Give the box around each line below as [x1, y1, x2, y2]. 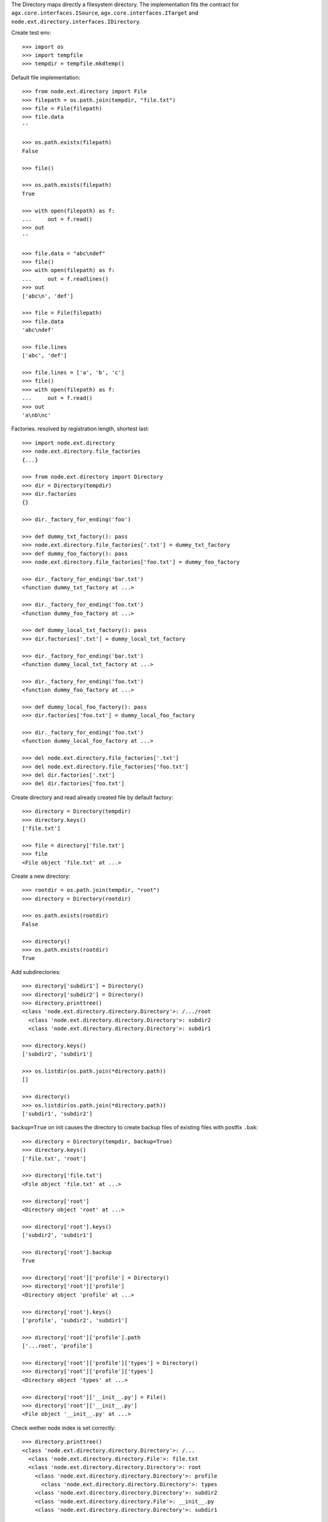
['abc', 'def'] [22, 352, 67, 359]
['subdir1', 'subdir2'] [22, 1110, 93, 1117]
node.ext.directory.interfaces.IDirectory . [11, 18, 142, 25]
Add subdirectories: [11, 968, 61, 975]
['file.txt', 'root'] [22, 1155, 86, 1162]
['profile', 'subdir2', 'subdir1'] [22, 1317, 128, 1324]
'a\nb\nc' [22, 412, 51, 418]
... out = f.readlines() [22, 275, 109, 282]
